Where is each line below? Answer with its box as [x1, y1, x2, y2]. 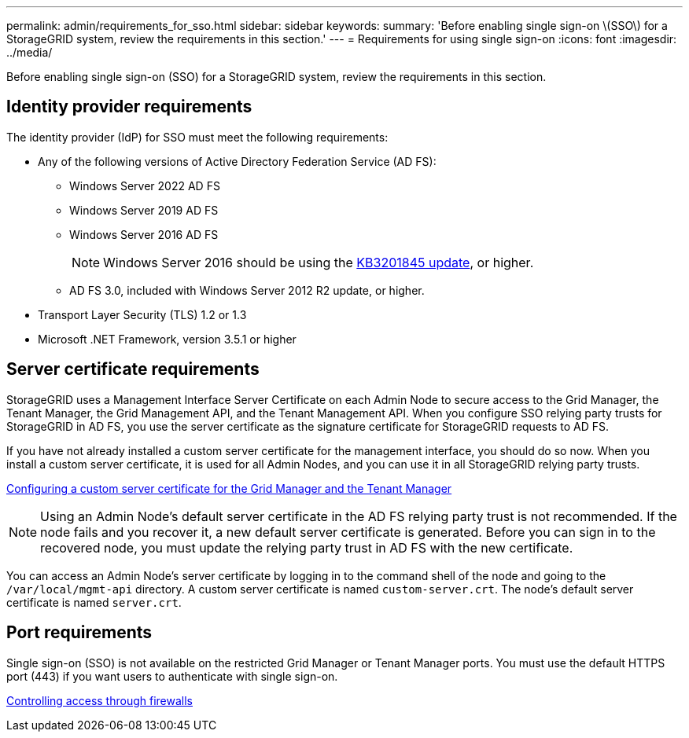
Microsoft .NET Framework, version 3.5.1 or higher [38, 332, 297, 346]
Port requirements [6, 622, 153, 643]
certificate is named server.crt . [6, 595, 182, 609]
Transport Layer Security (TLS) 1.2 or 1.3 [38, 307, 247, 321]
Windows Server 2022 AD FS [69, 178, 220, 193]
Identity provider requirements [6, 97, 252, 117]
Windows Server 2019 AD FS [69, 203, 219, 217]
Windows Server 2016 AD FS [69, 227, 219, 241]
